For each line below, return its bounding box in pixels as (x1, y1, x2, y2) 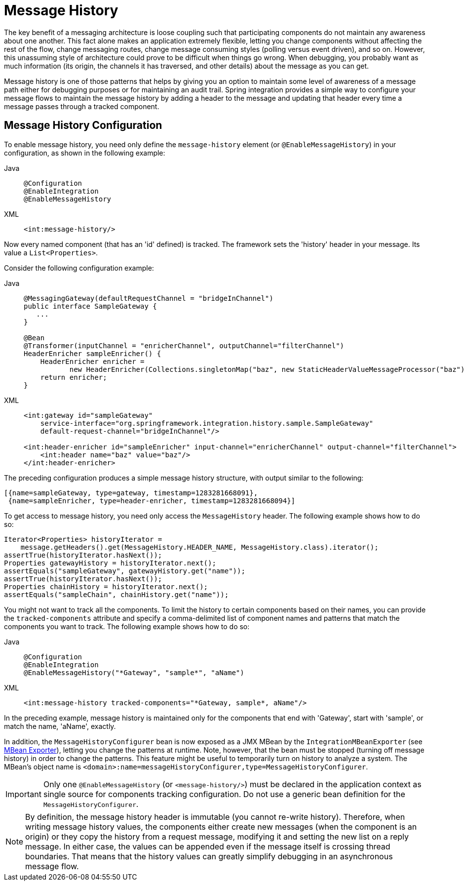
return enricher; (40, 373, 107, 381)
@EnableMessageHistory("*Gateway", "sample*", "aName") (24, 668, 244, 677)
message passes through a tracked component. (4, 102, 159, 111)
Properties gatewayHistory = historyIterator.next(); (4, 559, 216, 567)
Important (5, 789, 41, 799)
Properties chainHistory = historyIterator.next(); (4, 582, 208, 591)
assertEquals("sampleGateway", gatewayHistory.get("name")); (4, 566, 245, 575)
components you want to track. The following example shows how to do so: (4, 622, 250, 631)
